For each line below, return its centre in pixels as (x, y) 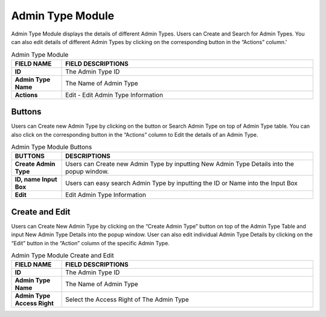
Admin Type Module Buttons (52, 147)
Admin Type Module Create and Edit (62, 256)
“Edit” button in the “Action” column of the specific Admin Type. (91, 243)
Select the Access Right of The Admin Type (127, 300)
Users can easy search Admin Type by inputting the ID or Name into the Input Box (182, 183)
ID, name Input (36, 180)
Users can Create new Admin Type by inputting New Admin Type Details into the (180, 164)
